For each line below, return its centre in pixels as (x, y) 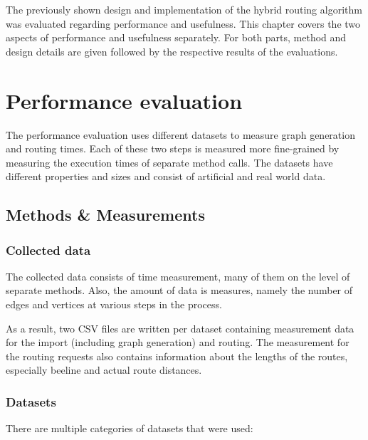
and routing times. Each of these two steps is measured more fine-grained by (173, 148)
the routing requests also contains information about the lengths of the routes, (177, 356)
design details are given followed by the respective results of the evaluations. (172, 51)
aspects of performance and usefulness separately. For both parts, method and (176, 37)
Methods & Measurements (105, 215)
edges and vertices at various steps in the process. (114, 304)
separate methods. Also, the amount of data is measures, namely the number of (179, 290)
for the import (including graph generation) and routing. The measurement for (178, 342)
